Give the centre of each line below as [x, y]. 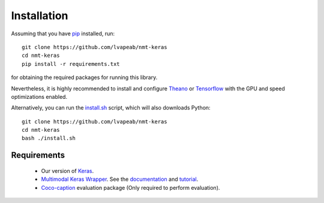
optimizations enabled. [39, 96]
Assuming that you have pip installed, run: [63, 34]
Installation [40, 16]
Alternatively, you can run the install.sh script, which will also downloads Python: [111, 108]
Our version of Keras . [67, 171]
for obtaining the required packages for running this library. [84, 77]
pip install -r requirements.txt [71, 64]
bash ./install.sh [49, 138]
